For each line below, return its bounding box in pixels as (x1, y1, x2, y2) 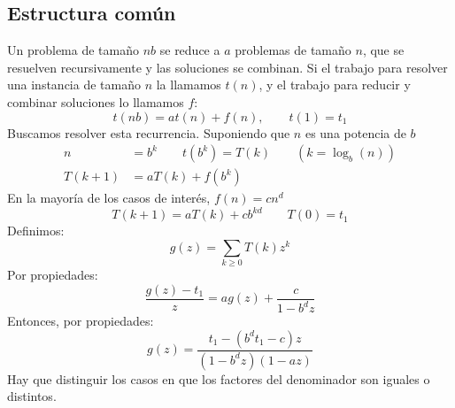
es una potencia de (305, 123, 406, 142)
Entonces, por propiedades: (7, 312, 154, 330)
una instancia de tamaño (7, 75, 141, 94)
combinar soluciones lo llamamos (7, 92, 184, 111)
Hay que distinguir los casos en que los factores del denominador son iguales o (7, 369, 430, 388)
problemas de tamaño (235, 41, 351, 59)
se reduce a (159, 41, 220, 59)
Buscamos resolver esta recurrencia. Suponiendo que (7, 123, 290, 142)
